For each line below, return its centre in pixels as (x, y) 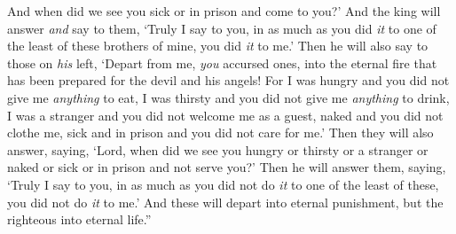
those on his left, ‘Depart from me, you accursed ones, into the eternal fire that (222, 62)
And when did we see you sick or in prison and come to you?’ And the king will (224, 11)
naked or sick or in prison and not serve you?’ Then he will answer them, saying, (227, 167)
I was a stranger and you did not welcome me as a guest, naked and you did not (225, 115)
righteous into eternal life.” (79, 219)
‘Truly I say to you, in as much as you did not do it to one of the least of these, (223, 184)
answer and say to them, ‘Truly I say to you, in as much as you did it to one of (222, 28)
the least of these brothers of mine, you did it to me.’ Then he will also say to (218, 46)
